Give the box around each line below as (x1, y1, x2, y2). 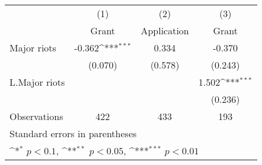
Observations (9, 109, 63, 123)
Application (140, 24, 189, 37)
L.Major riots (9, 75, 65, 89)
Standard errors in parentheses (9, 127, 137, 140)
